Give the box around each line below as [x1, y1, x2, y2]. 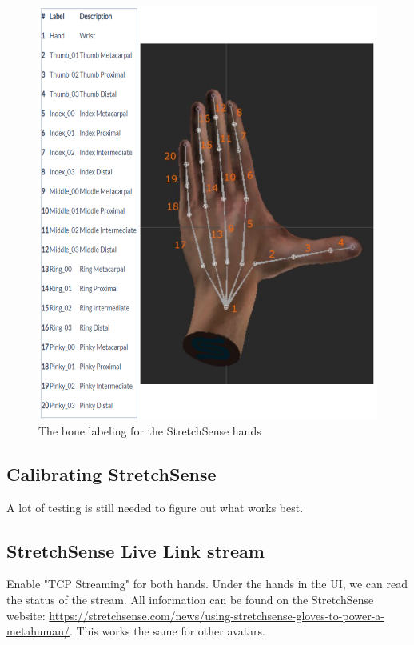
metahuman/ [6, 623, 70, 639]
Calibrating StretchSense [6, 461, 217, 486]
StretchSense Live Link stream [6, 538, 265, 563]
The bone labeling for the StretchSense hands [38, 422, 261, 439]
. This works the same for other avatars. [69, 623, 265, 639]
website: [6, 607, 46, 623]
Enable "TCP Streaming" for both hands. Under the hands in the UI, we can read [6, 575, 408, 592]
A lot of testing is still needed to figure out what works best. [6, 499, 304, 515]
